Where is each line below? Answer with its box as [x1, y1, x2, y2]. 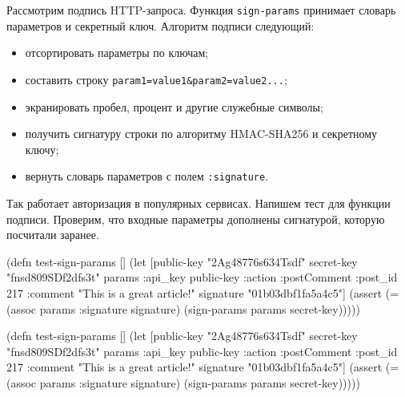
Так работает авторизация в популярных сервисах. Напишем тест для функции [6, 194, 391, 211]
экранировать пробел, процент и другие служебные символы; [25, 98, 323, 115]
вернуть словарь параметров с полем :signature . [25, 168, 269, 184]
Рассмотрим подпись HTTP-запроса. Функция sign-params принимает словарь [6, 2, 396, 18]
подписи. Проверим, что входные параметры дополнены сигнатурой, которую [6, 210, 385, 227]
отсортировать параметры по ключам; [25, 44, 209, 61]
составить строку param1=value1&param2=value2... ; [25, 71, 287, 87]
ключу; [25, 140, 59, 157]
